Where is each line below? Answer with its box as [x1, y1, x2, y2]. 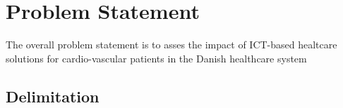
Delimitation [6, 85, 100, 107]
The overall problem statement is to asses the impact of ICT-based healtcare [6, 37, 337, 52]
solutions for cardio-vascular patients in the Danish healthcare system [6, 50, 307, 65]
